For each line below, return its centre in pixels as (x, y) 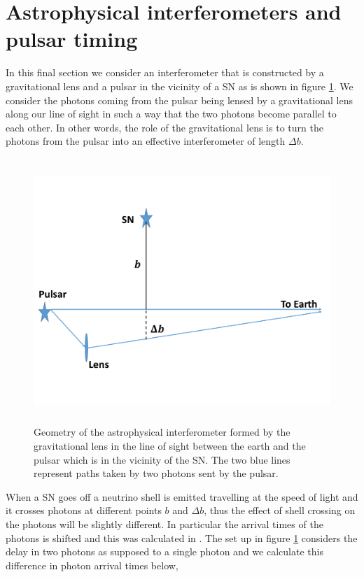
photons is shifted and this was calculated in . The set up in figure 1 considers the (182, 537)
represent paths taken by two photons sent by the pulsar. (156, 473)
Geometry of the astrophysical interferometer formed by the (162, 432)
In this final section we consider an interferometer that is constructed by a (165, 72)
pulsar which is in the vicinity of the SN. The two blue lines (162, 459)
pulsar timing (72, 39)
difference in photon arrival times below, (92, 565)
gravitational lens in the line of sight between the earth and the (170, 446)
